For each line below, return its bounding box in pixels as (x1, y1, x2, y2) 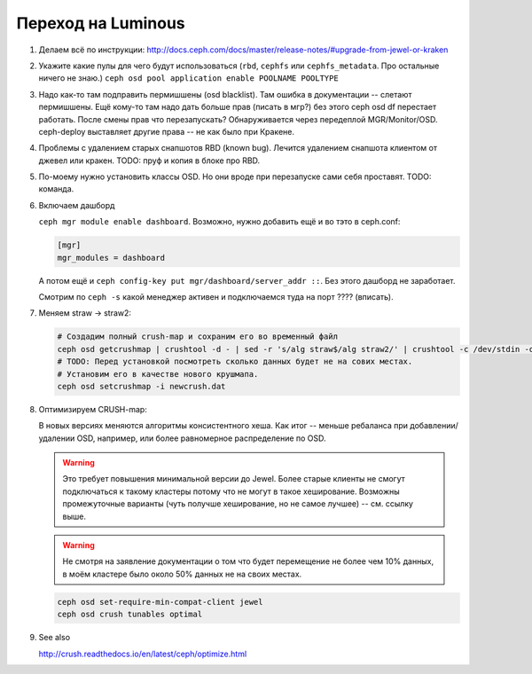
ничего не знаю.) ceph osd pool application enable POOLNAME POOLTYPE (38, 73, 339, 83)
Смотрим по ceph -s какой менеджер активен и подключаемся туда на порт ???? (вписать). (38, 291, 394, 302)
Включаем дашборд (38, 200, 115, 210)
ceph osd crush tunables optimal (57, 609, 203, 620)
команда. (38, 184, 74, 194)
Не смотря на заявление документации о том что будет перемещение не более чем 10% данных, (62, 556, 434, 567)
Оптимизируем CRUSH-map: (38, 404, 148, 414)
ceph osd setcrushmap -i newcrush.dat (57, 381, 226, 391)
